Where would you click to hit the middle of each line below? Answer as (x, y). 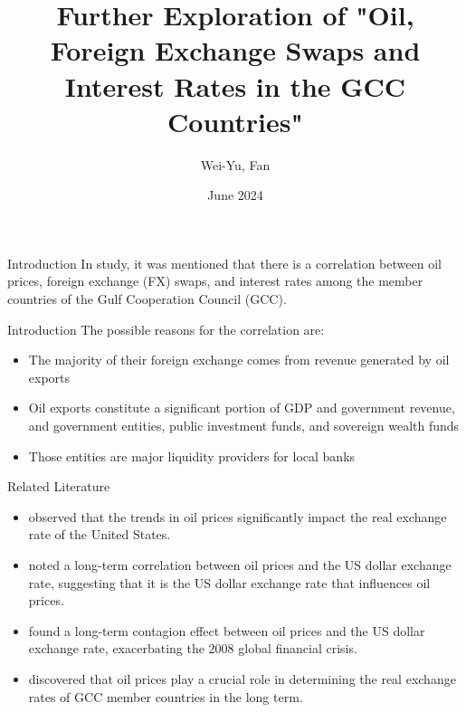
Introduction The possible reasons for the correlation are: (166, 329)
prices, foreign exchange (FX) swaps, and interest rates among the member (215, 281)
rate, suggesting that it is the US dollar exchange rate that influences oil (229, 582)
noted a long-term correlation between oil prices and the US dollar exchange (240, 565)
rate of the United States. (100, 534)
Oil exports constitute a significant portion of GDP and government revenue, (242, 408)
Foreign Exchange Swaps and (235, 50)
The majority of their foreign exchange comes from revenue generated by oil (239, 360)
